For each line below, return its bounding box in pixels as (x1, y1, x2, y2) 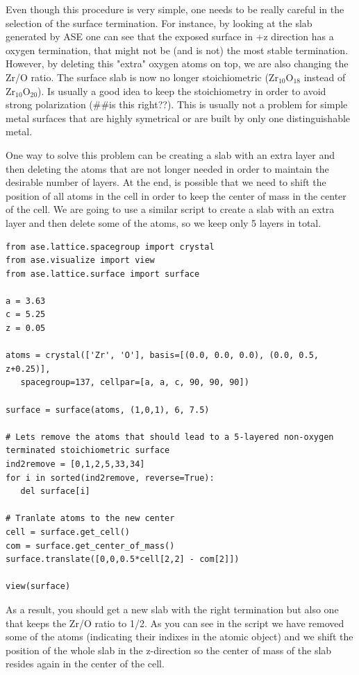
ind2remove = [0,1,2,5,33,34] (6, 459, 145, 469)
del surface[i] (20, 486, 90, 497)
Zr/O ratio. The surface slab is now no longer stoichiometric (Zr (6, 69, 278, 84)
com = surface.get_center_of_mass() (6, 540, 175, 551)
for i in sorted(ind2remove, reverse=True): (6, 472, 215, 483)
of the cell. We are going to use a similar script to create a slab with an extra (6, 202, 335, 216)
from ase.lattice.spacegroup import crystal (6, 241, 215, 252)
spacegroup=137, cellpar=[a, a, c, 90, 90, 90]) (20, 377, 249, 388)
